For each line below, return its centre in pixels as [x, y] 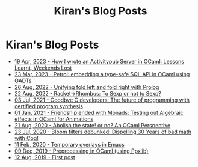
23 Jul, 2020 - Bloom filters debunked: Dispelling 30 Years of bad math [103, 132]
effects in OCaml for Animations [54, 119]
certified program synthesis [49, 106]
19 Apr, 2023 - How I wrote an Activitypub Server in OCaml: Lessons [99, 61]
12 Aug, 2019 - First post [45, 157]
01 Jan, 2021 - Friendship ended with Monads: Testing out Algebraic [99, 112]
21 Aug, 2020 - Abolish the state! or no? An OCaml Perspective [92, 125]
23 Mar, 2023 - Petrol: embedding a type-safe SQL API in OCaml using [102, 74]
